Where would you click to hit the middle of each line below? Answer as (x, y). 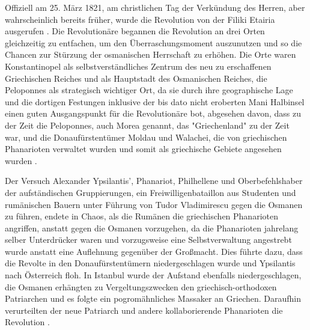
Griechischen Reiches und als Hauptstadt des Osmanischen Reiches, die (136, 78)
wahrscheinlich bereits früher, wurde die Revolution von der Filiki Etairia (140, 19)
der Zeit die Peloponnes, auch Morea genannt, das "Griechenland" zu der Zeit (147, 125)
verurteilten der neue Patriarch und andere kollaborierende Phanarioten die (144, 310)
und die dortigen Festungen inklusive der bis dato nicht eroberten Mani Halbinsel (155, 101)
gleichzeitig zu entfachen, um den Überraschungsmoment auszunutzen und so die (153, 42)
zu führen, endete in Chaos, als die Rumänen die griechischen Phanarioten (141, 216)
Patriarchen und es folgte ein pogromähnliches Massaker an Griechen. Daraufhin (153, 298)
